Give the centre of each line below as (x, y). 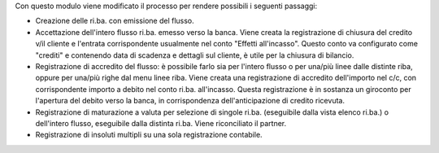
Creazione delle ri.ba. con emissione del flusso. (115, 21)
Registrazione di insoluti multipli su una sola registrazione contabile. (149, 135)
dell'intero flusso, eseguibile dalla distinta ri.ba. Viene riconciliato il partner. (161, 123)
